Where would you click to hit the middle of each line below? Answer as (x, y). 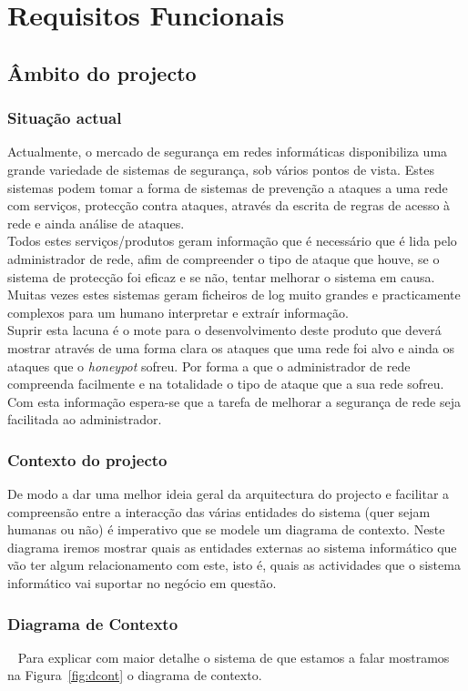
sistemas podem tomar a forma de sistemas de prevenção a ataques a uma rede (228, 187)
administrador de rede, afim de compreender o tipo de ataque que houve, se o (224, 258)
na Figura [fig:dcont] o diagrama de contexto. (135, 675)
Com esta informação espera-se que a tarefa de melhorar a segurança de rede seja (234, 401)
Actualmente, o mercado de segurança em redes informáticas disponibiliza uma (228, 152)
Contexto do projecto (87, 459)
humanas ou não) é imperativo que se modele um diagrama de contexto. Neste (226, 529)
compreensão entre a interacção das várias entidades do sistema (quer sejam (219, 511)
